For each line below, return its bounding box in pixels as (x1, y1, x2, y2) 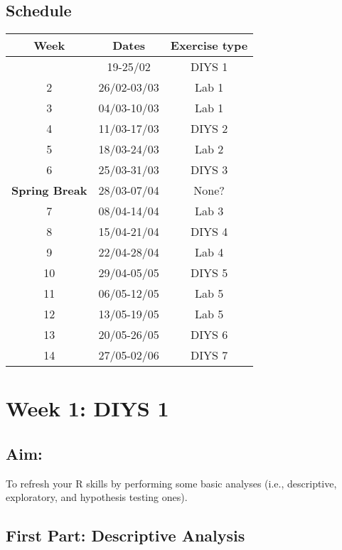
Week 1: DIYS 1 (6, 394, 169, 423)
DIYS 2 (190, 120, 228, 137)
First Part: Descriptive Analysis (6, 524, 245, 546)
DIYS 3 (190, 161, 228, 178)
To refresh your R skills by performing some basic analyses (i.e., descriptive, (6, 475, 337, 490)
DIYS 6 (190, 326, 228, 343)
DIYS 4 (190, 223, 228, 240)
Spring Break (11, 182, 87, 199)
